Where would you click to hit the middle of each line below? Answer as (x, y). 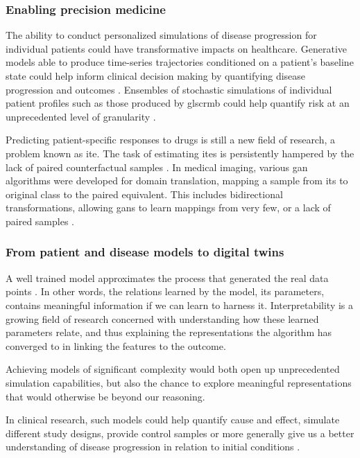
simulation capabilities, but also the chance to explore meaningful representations (179, 382)
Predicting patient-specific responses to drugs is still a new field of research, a (171, 140)
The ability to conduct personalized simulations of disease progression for (161, 35)
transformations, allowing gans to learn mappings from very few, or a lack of (168, 208)
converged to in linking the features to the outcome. (116, 345)
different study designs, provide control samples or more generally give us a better (180, 433)
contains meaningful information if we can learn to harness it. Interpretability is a (180, 305)
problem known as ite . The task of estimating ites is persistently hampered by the (180, 153)
